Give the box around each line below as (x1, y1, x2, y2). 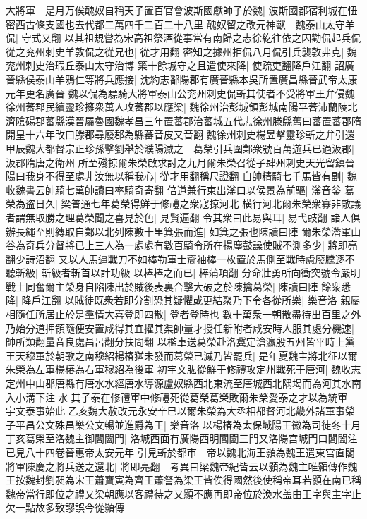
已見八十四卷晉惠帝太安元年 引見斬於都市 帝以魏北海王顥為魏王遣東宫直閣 (6, 445, 355, 459)
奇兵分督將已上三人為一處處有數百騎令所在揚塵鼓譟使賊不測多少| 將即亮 (25, 238, 358, 252)
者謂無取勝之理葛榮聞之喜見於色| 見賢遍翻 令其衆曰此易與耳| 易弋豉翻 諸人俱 (6, 209, 361, 224)
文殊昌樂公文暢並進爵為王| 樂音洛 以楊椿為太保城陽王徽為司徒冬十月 (44, 417, 361, 432)
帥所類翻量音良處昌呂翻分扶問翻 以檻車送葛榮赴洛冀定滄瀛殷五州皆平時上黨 (6, 334, 355, 349)
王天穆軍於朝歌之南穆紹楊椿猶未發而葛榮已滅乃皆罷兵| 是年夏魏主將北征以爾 (6, 348, 358, 362)
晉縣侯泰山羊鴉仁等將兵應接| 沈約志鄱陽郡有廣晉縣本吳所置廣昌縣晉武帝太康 (6, 71, 358, 86)
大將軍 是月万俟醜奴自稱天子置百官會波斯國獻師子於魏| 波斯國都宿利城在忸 (6, 3, 358, 17)
